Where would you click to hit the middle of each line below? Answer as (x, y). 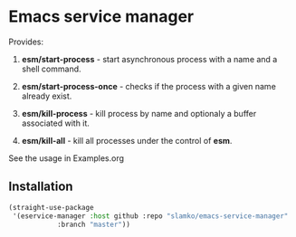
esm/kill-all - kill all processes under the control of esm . (127, 140)
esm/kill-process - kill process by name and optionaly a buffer (139, 113)
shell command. (52, 69)
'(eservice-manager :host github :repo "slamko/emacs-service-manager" (150, 216)
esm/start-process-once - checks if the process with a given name (149, 86)
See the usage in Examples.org (66, 158)
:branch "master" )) (93, 224)
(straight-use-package (51, 207)
